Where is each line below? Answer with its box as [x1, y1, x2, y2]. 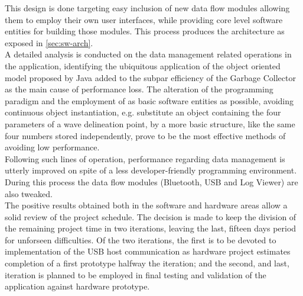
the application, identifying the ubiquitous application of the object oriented [5, 59, 281, 72]
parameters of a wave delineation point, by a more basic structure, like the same [5, 117, 295, 130]
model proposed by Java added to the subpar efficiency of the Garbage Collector [5, 71, 296, 83]
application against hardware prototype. [5, 280, 150, 292]
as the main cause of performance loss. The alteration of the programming [5, 83, 273, 95]
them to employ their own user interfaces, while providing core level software [5, 13, 283, 25]
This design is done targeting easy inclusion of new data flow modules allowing [5, 2, 290, 14]
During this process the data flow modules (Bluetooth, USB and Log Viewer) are [5, 175, 298, 188]
